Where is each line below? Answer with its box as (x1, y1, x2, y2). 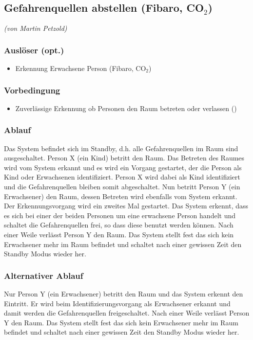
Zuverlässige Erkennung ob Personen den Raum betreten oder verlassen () (15, 103, 237, 113)
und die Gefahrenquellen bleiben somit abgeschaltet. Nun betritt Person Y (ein (4, 181, 240, 192)
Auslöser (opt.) (4, 44, 64, 56)
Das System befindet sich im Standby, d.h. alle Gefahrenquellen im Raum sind (4, 143, 238, 153)
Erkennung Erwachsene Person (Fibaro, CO (15, 63, 146, 73)
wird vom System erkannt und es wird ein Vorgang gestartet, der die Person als (4, 162, 242, 172)
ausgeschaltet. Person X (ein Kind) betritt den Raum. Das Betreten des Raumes (4, 153, 245, 163)
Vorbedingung (4, 84, 60, 96)
